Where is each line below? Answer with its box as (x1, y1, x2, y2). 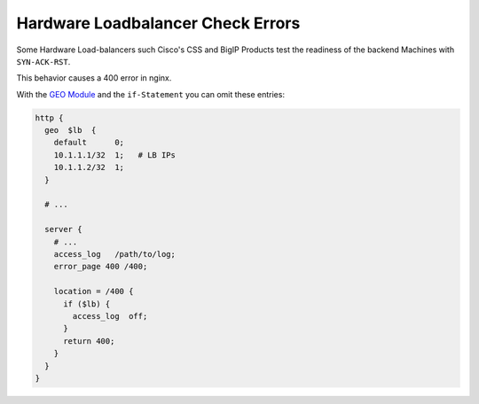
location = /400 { (53, 286, 134, 297)
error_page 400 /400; (53, 261, 148, 272)
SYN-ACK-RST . (16, 56, 71, 66)
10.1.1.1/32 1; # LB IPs (53, 150, 177, 159)
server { (44, 224, 82, 235)
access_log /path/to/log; (53, 249, 177, 259)
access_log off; (72, 311, 148, 321)
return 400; (63, 336, 115, 346)
